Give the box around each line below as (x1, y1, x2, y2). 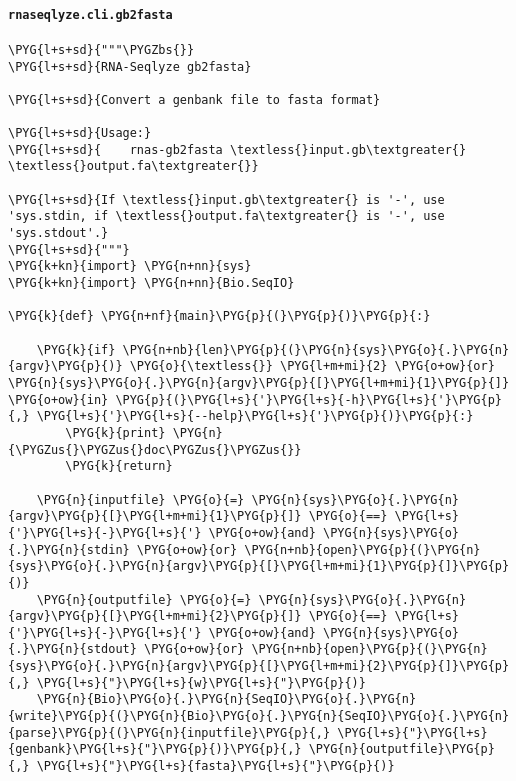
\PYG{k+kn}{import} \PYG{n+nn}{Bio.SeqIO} (8, 276, 295, 291)
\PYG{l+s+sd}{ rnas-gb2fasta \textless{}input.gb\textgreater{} (8, 142, 467, 157)
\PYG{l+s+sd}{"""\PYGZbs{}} (8, 42, 195, 57)
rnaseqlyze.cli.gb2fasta (8, 7, 173, 22)
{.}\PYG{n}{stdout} (8, 642, 137, 657)
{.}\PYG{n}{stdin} (8, 542, 130, 557)
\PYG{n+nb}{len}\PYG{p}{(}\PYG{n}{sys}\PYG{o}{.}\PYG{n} (122, 342, 510, 357)
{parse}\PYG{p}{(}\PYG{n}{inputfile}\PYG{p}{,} (8, 725, 331, 740)
